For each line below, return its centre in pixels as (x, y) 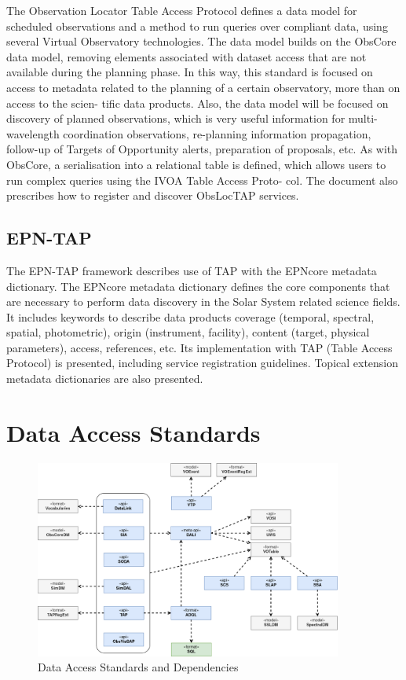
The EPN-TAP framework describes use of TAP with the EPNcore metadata (192, 270)
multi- (363, 118)
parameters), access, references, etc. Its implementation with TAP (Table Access (199, 347)
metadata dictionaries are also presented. (105, 379)
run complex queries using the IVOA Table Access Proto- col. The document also (202, 180)
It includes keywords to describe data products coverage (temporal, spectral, (190, 316)
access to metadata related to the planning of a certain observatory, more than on (203, 87)
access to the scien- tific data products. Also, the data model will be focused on (198, 103)
